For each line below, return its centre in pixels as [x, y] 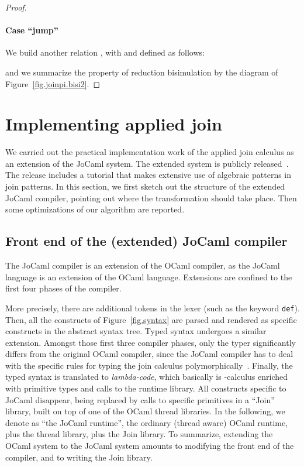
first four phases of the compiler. [63, 288]
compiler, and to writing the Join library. [79, 457]
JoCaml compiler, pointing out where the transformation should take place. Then [151, 198]
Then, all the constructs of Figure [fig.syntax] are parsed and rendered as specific [151, 319]
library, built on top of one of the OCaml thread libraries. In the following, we [145, 411]
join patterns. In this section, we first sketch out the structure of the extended [145, 186]
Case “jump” [32, 30]
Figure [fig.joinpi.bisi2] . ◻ [53, 83]
